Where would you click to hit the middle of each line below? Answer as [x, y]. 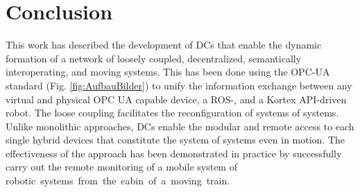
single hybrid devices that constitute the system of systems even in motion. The [175, 140]
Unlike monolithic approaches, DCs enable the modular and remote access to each [180, 126]
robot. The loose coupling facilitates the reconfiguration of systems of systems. [172, 113]
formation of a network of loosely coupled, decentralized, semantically [154, 58]
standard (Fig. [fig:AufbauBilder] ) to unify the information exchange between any [179, 85]
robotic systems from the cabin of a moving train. [118, 181]
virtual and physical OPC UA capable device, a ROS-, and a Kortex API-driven [176, 99]
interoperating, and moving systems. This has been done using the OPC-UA [168, 72]
